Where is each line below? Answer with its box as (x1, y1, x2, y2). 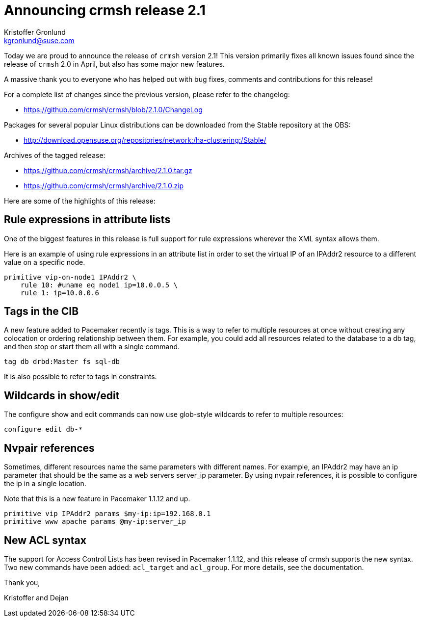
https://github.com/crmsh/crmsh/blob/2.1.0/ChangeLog (24, 105, 203, 114)
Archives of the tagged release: (4, 151, 105, 159)
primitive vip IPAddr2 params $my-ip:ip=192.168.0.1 (4, 510, 211, 518)
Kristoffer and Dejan (4, 593, 69, 602)
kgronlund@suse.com (4, 36, 75, 45)
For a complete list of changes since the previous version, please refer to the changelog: (4, 90, 290, 99)
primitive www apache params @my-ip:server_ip (4, 517, 186, 526)
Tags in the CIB (4, 305, 79, 318)
